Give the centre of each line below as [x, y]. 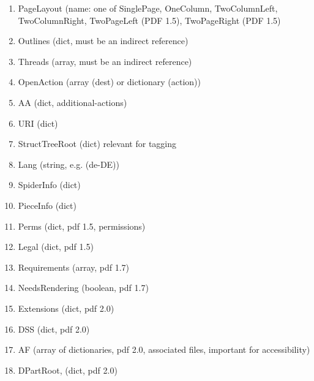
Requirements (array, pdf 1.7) [74, 267]
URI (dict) [38, 123]
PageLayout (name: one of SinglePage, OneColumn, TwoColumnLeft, [148, 8]
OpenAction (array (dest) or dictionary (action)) [109, 82]
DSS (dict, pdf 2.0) [54, 329]
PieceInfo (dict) [47, 205]
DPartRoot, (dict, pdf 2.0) [68, 370]
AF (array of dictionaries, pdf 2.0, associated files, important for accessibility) [164, 349]
